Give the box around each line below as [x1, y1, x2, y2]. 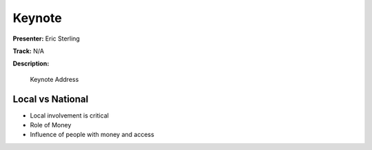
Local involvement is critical [30, 111, 110, 120]
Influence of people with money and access [30, 131, 154, 139]
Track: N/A [12, 47, 45, 55]
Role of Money [30, 121, 72, 129]
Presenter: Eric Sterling [12, 34, 81, 43]
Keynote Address [30, 75, 79, 83]
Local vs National [12, 93, 89, 105]
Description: [12, 59, 50, 68]
